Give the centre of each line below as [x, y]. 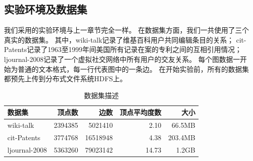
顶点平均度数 [140, 112]
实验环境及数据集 [46, 9]
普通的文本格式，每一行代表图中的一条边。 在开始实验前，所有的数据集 [133, 69]
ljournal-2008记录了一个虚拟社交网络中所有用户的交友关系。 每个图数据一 [122, 59]
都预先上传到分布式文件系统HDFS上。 [66, 79]
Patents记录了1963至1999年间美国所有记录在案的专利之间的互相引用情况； [123, 49]
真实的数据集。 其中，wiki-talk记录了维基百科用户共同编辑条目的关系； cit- [125, 39]
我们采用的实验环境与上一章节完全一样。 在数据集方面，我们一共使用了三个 [126, 30]
